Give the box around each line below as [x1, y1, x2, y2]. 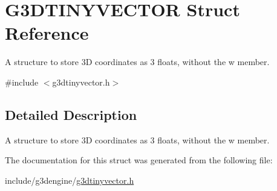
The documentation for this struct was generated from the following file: [5, 154, 273, 166]
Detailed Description [5, 105, 137, 124]
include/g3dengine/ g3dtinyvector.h [5, 174, 134, 186]
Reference [5, 20, 89, 45]
